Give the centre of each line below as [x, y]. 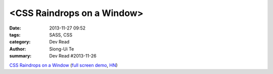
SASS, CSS [61, 34]
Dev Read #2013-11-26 [73, 56]
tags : [15, 34]
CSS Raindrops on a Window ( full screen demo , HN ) [64, 65]
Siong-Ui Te [62, 49]
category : [20, 42]
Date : [15, 28]
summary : [20, 56]
